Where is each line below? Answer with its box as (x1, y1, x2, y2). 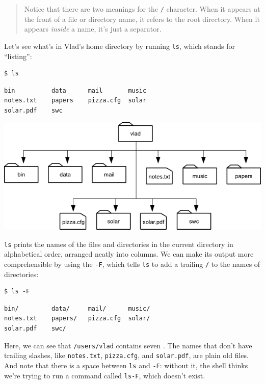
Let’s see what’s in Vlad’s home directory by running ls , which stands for (4, 40, 235, 51)
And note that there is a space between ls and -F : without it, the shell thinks (4, 360, 248, 370)
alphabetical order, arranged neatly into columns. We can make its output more (4, 249, 254, 259)
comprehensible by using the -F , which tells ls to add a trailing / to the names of (4, 258, 260, 269)
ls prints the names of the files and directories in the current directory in (4, 238, 233, 249)
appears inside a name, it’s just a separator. (24, 23, 162, 34)
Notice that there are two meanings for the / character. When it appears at (24, 4, 260, 14)
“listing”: (4, 50, 32, 61)
